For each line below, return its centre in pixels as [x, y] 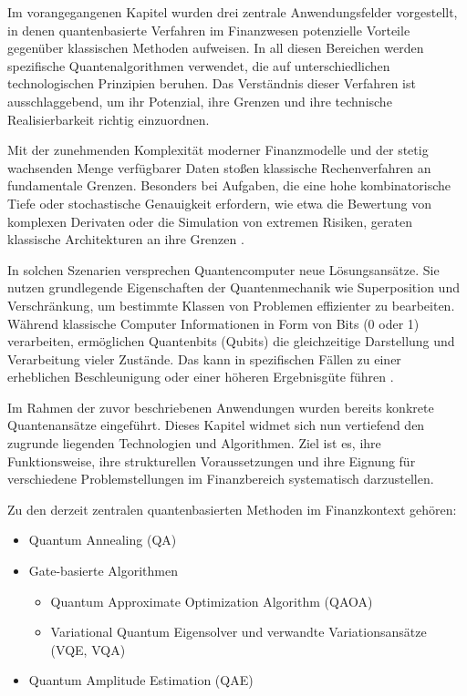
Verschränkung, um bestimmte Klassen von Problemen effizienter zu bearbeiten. [231, 305]
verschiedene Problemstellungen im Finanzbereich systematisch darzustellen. [221, 479]
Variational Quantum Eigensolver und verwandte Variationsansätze [239, 632]
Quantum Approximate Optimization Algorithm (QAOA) [212, 601]
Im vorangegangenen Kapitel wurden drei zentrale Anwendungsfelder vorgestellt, [233, 12]
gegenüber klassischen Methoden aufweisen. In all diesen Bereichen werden [216, 48]
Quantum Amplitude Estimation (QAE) [141, 680]
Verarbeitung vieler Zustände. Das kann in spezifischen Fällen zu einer [204, 358]
